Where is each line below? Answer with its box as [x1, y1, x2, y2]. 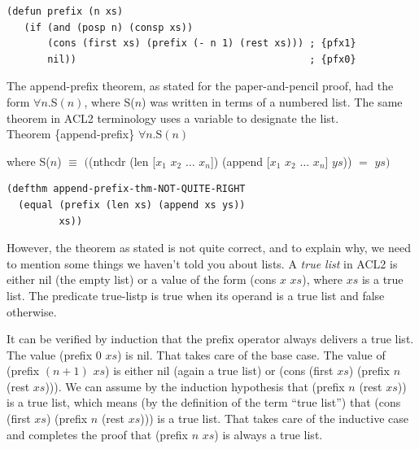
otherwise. [7, 303, 57, 320]
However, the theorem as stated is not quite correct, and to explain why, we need [7, 239, 411, 256]
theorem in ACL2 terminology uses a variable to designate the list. [7, 109, 339, 126]
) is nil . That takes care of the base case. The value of [116, 346, 386, 363]
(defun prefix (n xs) [7, 6, 124, 17]
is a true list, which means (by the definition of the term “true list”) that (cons [7, 394, 401, 411]
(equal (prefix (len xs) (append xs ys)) [18, 198, 246, 211]
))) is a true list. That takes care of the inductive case [140, 410, 408, 427]
